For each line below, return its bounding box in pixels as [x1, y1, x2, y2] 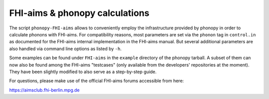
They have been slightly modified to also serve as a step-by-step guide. [9, 69, 157, 75]
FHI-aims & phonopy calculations [9, 7, 149, 18]
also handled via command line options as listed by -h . [9, 45, 122, 52]
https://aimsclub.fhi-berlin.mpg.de [9, 87, 80, 93]
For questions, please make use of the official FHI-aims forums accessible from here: [9, 78, 184, 84]
